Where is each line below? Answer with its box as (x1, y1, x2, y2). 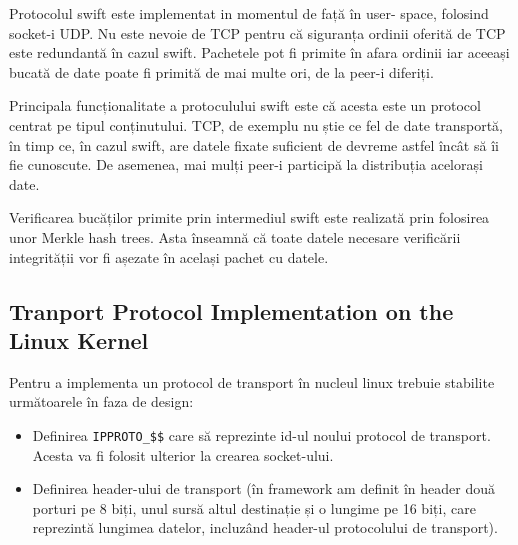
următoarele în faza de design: (9, 391, 194, 412)
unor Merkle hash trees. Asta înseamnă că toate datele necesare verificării (9, 226, 461, 247)
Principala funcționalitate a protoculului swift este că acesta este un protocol (9, 95, 481, 116)
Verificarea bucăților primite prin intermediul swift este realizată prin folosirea (9, 207, 490, 228)
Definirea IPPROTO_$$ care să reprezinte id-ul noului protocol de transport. (32, 424, 491, 445)
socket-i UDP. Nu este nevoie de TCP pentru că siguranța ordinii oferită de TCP (9, 22, 506, 43)
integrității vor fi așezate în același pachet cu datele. (9, 246, 329, 267)
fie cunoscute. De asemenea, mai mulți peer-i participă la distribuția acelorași (9, 154, 483, 175)
